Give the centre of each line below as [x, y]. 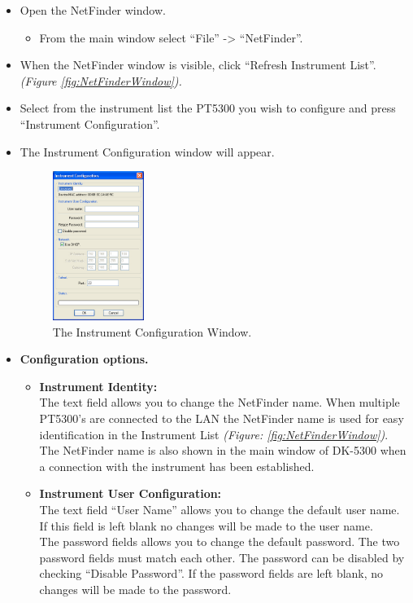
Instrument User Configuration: [130, 493]
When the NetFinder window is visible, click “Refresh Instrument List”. [198, 65]
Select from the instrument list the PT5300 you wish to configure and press [208, 108]
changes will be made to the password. [135, 589]
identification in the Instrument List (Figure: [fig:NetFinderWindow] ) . [214, 434]
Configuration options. [84, 359]
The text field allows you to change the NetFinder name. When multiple [220, 402]
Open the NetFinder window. [93, 10]
